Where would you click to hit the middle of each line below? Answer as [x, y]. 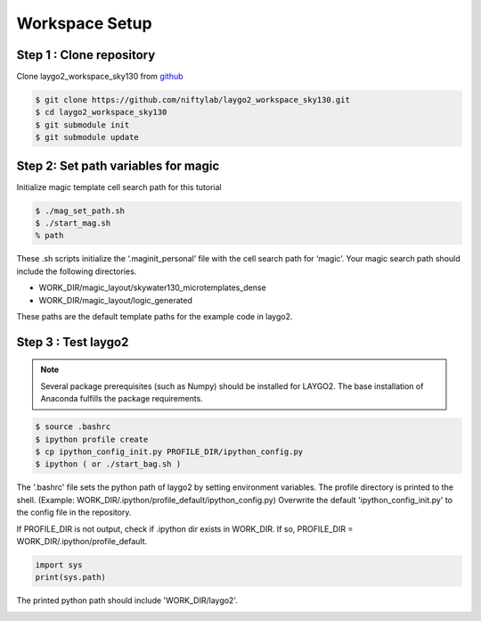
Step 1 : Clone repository [86, 55]
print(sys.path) [71, 577]
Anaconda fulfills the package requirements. [122, 399]
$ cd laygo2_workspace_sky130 [101, 112]
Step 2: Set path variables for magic [118, 166]
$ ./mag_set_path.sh [80, 211]
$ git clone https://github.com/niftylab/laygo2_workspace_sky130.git [193, 100]
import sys [59, 565]
